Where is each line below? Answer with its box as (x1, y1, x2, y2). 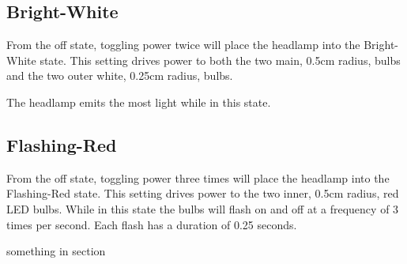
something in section (6, 243, 106, 259)
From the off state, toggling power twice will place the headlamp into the (6, 36, 360, 53)
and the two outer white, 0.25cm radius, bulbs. (6, 67, 233, 84)
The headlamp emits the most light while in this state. (6, 93, 271, 110)
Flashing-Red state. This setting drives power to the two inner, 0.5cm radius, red (6, 185, 399, 202)
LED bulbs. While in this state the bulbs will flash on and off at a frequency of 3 (6, 200, 399, 217)
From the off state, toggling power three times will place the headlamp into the (6, 169, 390, 186)
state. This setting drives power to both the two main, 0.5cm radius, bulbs (40, 51, 401, 68)
